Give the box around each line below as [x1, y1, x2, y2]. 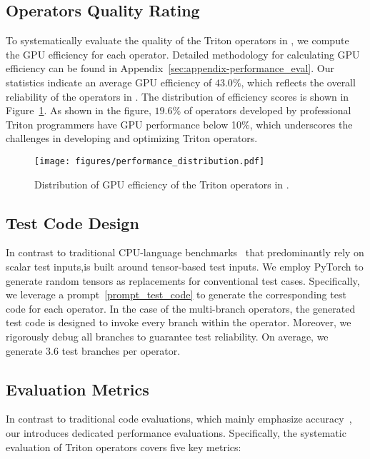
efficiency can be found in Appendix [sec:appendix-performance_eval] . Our [6, 61, 334, 76]
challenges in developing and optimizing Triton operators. [6, 131, 258, 146]
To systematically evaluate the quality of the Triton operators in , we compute [6, 33, 349, 48]
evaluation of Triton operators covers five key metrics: [6, 439, 241, 454]
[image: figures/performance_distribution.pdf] [34, 156, 265, 166]
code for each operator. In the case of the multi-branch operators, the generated [6, 301, 356, 316]
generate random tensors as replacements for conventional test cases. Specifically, [6, 273, 360, 288]
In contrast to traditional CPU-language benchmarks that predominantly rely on [6, 245, 364, 260]
